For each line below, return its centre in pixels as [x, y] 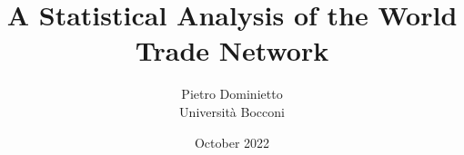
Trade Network [232, 50]
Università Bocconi [232, 111]
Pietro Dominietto [232, 94]
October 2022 [232, 142]
